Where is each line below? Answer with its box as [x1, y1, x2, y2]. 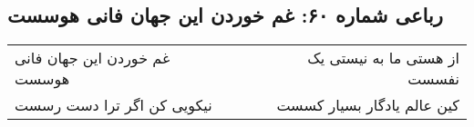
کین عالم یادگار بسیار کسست [276, 94, 459, 116]
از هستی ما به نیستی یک [307, 47, 459, 69]
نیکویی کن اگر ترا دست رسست [15, 94, 212, 116]
